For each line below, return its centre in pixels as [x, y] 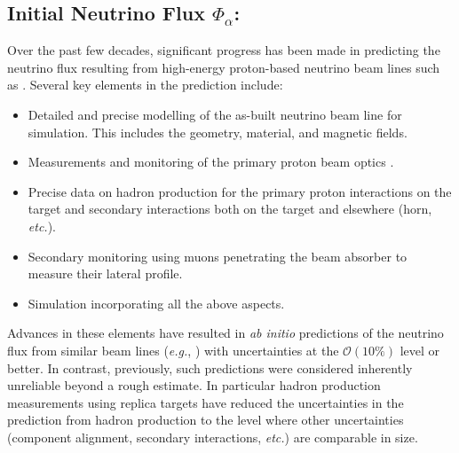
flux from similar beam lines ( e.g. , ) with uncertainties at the [173, 350]
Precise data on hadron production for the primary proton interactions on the [240, 191]
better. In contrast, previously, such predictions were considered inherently [210, 367]
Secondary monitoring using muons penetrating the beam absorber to [218, 256]
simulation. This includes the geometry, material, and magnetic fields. [218, 132]
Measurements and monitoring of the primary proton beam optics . [211, 162]
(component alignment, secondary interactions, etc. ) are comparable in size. [213, 437]
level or [420, 350]
